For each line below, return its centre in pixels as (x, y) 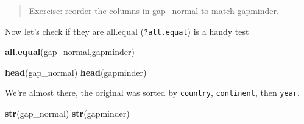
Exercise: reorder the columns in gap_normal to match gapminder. (154, 10)
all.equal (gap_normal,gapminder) (70, 52)
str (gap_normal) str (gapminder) (67, 113)
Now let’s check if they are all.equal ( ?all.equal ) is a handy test (127, 31)
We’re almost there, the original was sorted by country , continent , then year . (152, 93)
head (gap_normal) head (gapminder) (76, 72)
